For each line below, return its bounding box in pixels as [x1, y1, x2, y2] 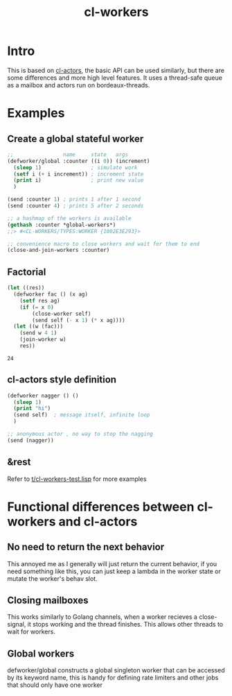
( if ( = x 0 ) [19, 303, 54, 311]
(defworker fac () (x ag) [13, 291, 89, 298]
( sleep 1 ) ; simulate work [13, 164, 138, 171]
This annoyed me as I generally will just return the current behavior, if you [7, 559, 217, 568]
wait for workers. [7, 627, 55, 636]
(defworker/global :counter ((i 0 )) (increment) [7, 158, 150, 164]
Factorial [7, 266, 46, 278]
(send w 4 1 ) [19, 330, 57, 337]
